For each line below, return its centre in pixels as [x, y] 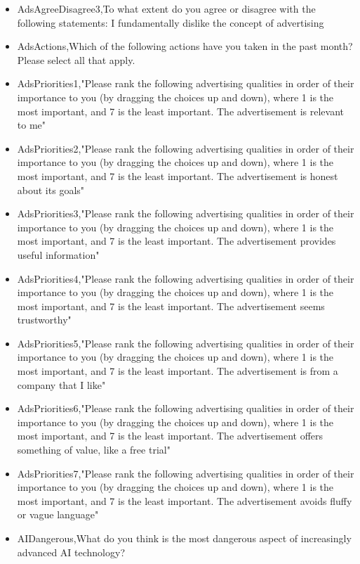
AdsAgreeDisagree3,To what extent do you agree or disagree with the [166, 8]
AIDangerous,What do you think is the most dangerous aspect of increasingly [184, 538]
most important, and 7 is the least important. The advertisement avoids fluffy [185, 500]
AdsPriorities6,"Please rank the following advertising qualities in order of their [186, 408]
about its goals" [51, 190]
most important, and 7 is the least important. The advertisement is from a [178, 371]
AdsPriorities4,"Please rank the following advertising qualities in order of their [186, 278]
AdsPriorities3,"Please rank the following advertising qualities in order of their [186, 213]
